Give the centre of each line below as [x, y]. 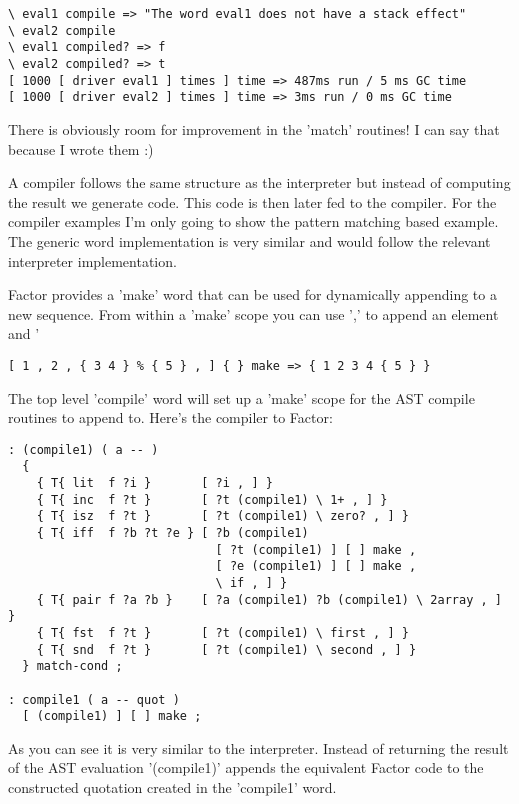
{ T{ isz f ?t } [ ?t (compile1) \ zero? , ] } [222, 516]
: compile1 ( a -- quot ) [94, 699]
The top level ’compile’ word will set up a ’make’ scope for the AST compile [241, 397]
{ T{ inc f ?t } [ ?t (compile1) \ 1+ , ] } [212, 499]
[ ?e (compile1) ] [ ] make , [316, 566]
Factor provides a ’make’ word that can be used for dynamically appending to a [252, 294]
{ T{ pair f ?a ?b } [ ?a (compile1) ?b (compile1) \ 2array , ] [269, 599]
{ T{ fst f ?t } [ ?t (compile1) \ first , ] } [222, 632]
